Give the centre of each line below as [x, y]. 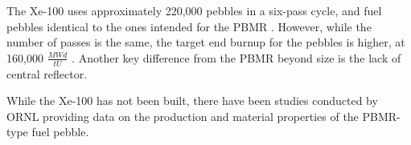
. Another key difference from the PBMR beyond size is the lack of [236, 57]
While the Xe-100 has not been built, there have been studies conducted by [192, 101]
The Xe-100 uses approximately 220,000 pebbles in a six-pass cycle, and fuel [194, 10]
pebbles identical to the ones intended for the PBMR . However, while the [189, 26]
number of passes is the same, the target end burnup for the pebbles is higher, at [206, 42]
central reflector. [47, 73]
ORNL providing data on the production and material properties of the [183, 116]
